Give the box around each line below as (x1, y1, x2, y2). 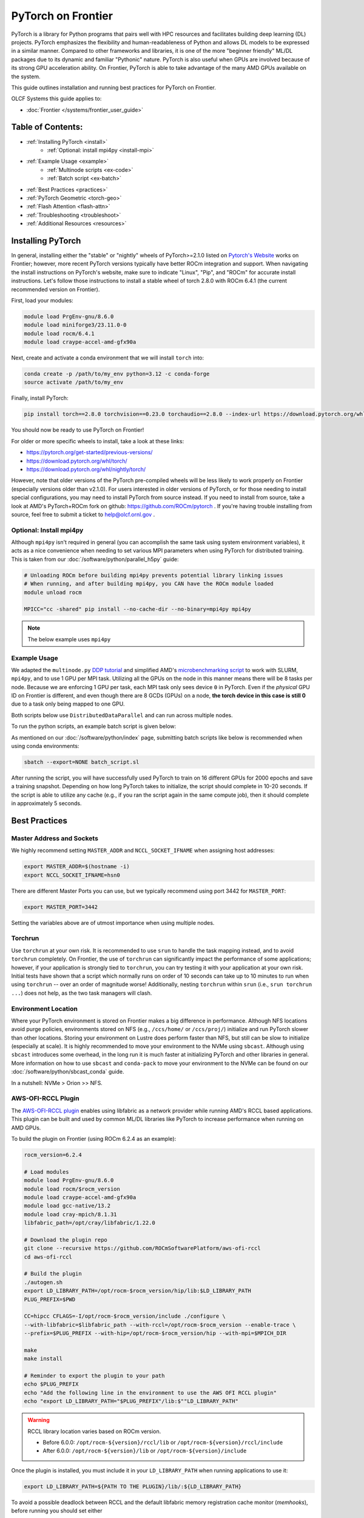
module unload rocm (24, 589, 82, 596)
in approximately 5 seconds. (11, 800, 82, 807)
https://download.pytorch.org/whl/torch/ (26, 457, 127, 465)
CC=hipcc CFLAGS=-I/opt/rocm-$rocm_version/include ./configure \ (24, 1313, 226, 1320)
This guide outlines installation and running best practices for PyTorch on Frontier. (11, 84, 217, 91)
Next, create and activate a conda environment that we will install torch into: (11, 354, 204, 361)
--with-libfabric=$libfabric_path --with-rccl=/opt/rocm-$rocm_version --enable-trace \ (24, 1321, 297, 1328)
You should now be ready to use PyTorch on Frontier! (11, 426, 144, 434)
